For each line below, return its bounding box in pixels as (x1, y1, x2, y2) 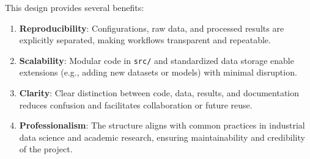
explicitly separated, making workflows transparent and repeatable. (19, 34, 271, 46)
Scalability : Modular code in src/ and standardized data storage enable (19, 54, 294, 66)
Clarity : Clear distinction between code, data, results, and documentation (19, 87, 300, 99)
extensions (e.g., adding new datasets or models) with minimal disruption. (19, 66, 297, 79)
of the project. (19, 143, 73, 155)
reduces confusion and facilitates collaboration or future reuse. (19, 98, 253, 111)
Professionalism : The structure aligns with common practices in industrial (19, 119, 305, 132)
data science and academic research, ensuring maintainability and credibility (19, 130, 305, 143)
